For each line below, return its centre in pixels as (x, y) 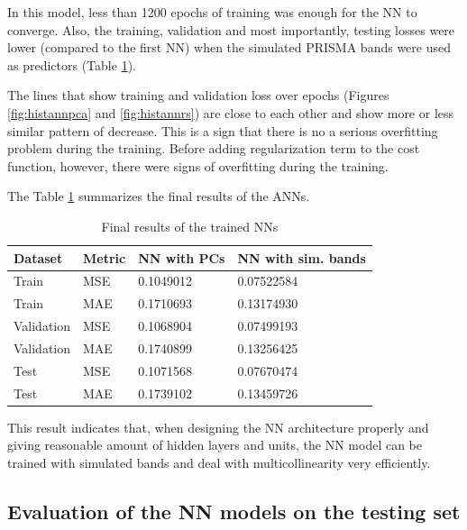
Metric (105, 257)
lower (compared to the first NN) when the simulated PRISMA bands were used (229, 47)
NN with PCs (182, 257)
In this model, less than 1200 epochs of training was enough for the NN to (212, 12)
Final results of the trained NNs (190, 226)
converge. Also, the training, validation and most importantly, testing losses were (231, 29)
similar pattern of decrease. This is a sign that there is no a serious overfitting (223, 130)
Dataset (38, 257)
